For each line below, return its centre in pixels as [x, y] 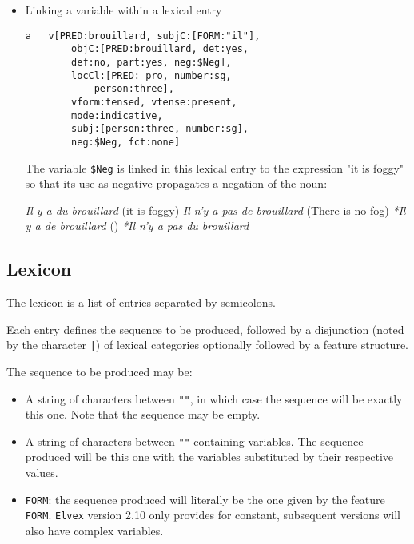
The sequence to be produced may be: [100, 371]
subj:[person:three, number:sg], [160, 129]
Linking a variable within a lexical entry [123, 10]
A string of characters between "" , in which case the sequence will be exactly [214, 398]
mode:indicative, [117, 115]
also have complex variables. [94, 530]
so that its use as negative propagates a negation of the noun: [176, 183]
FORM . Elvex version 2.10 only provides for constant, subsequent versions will [213, 515]
